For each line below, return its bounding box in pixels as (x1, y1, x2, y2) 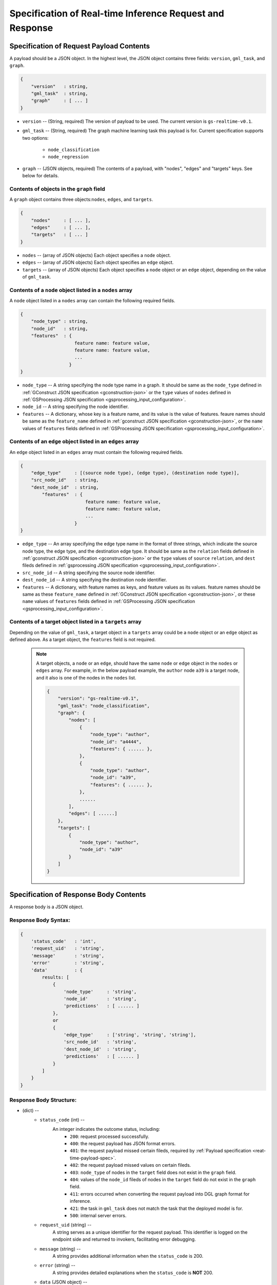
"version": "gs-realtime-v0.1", (57, 695, 140, 702)
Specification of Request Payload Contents (9, 42, 150, 50)
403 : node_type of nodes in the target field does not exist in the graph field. (70, 1169, 236, 1176)
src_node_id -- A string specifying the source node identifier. (22, 570, 156, 576)
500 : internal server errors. (70, 1212, 127, 1218)
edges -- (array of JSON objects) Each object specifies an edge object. (22, 260, 174, 266)
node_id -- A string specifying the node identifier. (22, 403, 129, 410)
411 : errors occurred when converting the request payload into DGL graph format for (70, 1190, 250, 1197)
